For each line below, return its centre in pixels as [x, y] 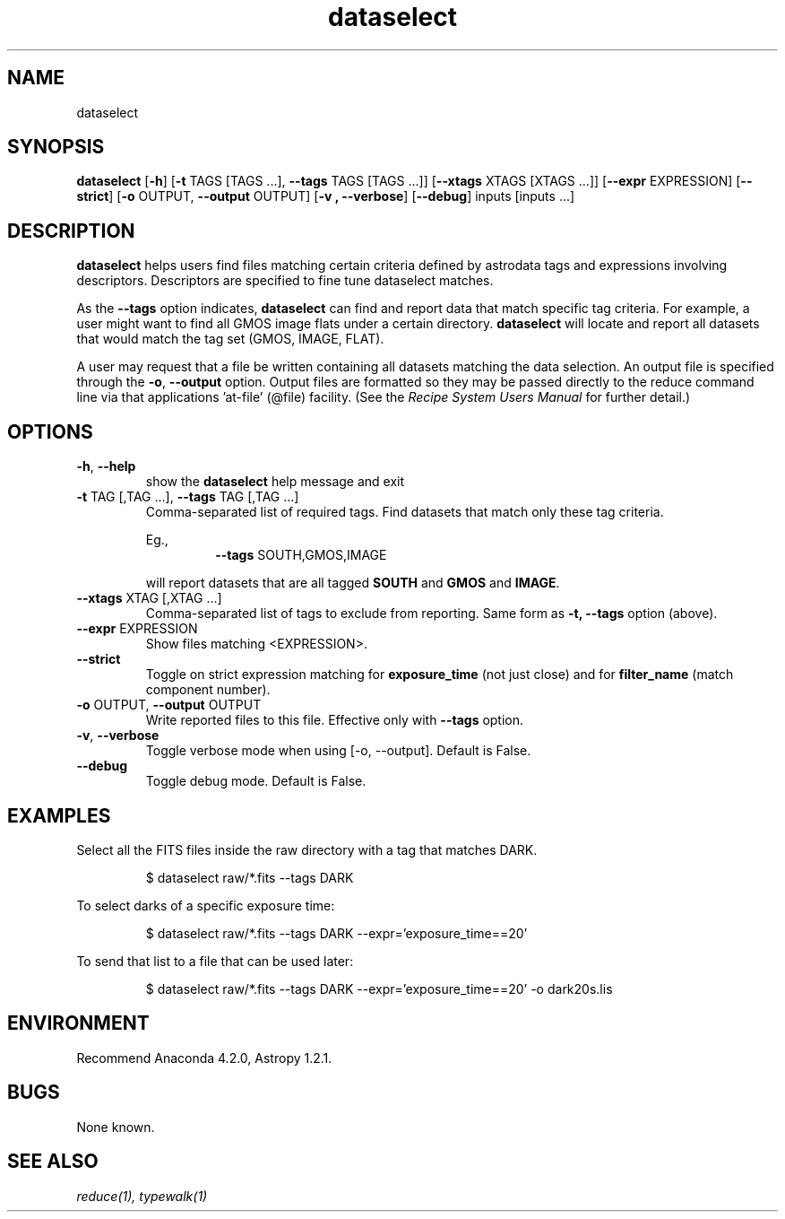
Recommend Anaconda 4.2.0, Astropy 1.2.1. [204, 1058]
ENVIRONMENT [78, 1023]
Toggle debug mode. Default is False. [256, 781]
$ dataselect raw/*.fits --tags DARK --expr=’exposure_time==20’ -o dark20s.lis [379, 988]
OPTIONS [50, 431]
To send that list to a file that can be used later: [215, 961]
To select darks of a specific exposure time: [206, 905]
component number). [208, 690]
